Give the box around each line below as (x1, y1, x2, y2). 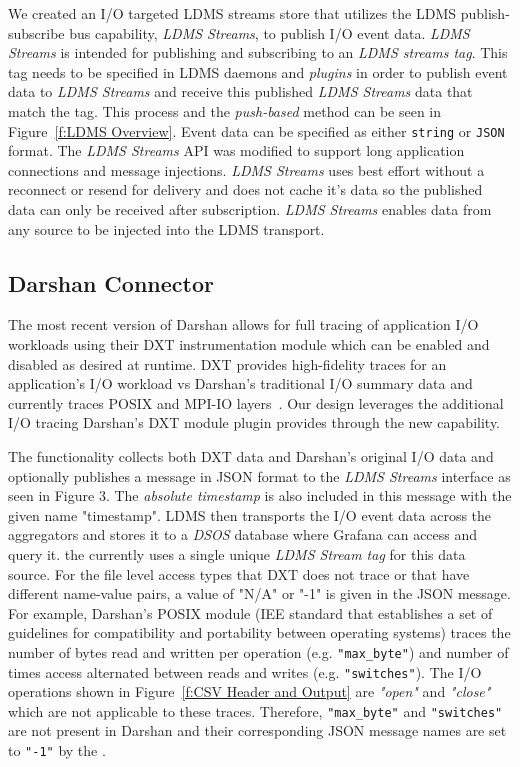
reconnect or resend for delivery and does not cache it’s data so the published (8, 179, 483, 200)
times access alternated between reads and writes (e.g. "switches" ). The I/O (8, 661, 482, 682)
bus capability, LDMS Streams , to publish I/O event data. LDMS (69, 22, 470, 43)
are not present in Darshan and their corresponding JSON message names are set (8, 720, 507, 741)
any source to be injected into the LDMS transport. (8, 218, 325, 239)
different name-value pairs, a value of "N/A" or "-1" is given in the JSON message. (8, 583, 511, 604)
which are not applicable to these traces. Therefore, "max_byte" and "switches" (8, 700, 503, 721)
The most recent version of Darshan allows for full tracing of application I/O (8, 314, 479, 335)
